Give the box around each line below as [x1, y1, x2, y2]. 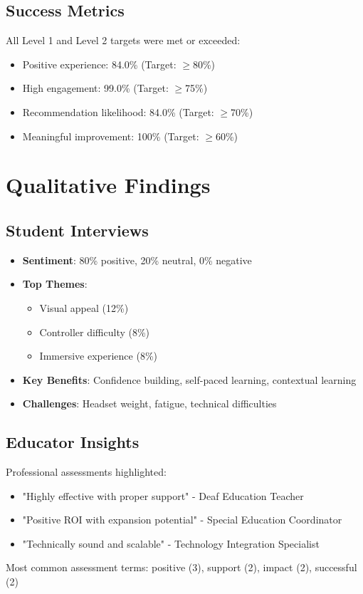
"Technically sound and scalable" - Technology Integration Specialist [22, 536, 320, 551]
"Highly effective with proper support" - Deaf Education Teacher [22, 488, 304, 503]
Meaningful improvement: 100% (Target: [22, 128, 199, 143]
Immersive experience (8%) [39, 348, 157, 363]
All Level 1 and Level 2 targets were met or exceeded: [6, 33, 241, 48]
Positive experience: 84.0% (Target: [22, 56, 177, 71]
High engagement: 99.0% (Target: [22, 80, 169, 95]
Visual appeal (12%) [39, 300, 129, 315]
